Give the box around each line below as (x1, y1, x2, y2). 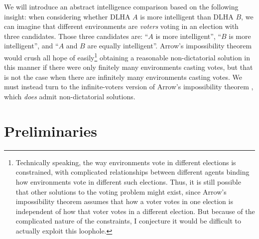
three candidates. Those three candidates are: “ (4, 30, 148, 41)
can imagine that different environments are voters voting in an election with (4, 21, 239, 31)
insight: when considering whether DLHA (4, 11, 130, 21)
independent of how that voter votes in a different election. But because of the (15, 206, 255, 216)
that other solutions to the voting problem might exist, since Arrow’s (15, 186, 227, 197)
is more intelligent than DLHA (140, 11, 234, 21)
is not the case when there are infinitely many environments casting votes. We (4, 71, 243, 82)
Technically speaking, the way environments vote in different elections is (15, 157, 236, 167)
